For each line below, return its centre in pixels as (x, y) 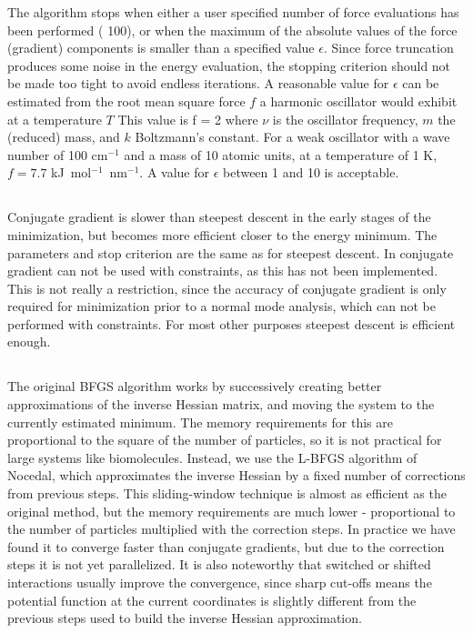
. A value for (174, 172)
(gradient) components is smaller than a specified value (161, 48)
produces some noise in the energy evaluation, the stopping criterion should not (229, 65)
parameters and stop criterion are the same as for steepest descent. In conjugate (231, 252)
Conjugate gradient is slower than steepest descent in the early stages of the (219, 217)
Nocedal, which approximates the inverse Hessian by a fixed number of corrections (236, 475)
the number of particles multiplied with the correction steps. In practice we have (231, 529)
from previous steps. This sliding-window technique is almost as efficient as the (227, 493)
